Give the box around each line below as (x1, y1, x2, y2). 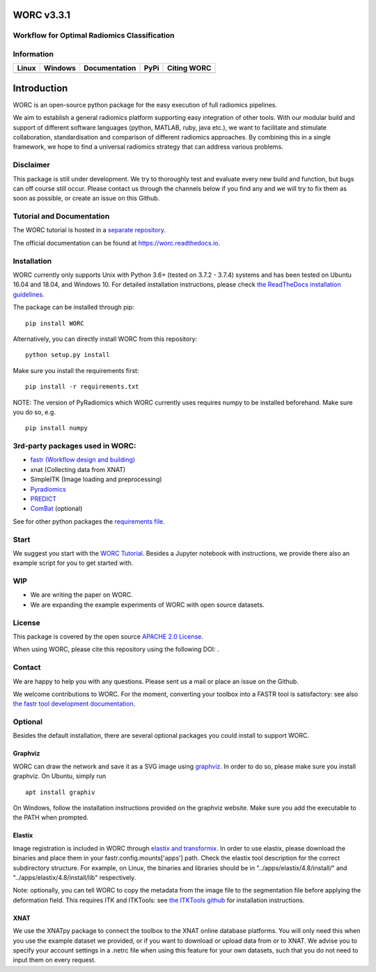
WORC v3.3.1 (13, 9, 71, 21)
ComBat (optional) (30, 504, 83, 512)
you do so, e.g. (13, 408, 56, 416)
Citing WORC (167, 63, 212, 73)
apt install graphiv (25, 788, 95, 796)
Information (13, 49, 54, 59)
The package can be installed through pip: (13, 303, 135, 312)
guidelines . (13, 290, 45, 298)
